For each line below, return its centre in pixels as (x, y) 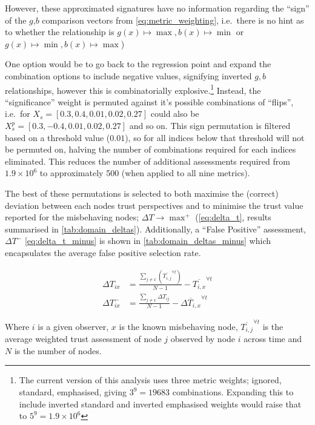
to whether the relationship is (60, 32)
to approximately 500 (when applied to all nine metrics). (145, 173)
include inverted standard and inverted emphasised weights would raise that (160, 404)
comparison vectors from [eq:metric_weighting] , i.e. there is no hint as (173, 20)
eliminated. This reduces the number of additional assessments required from (148, 161)
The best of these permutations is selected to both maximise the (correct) (142, 193)
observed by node (203, 339)
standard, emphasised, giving (73, 392)
